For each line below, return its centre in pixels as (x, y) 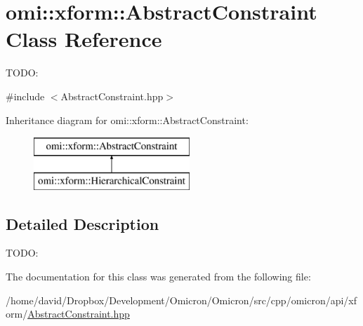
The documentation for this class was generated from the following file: (158, 277)
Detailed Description (82, 223)
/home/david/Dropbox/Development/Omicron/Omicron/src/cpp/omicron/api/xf (181, 300)
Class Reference (84, 39)
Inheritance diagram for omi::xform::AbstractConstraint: (127, 120)
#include (25, 96)
